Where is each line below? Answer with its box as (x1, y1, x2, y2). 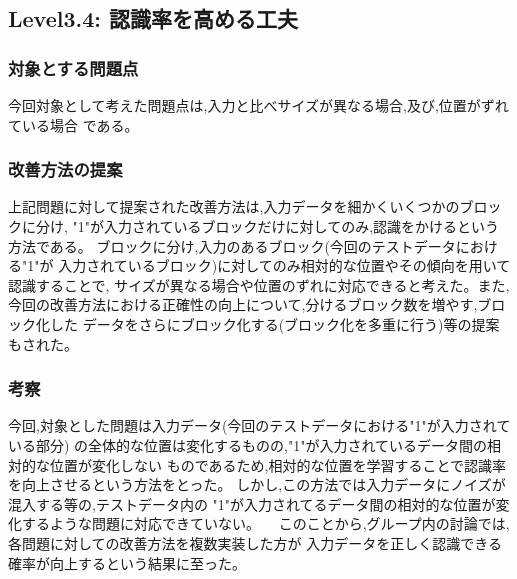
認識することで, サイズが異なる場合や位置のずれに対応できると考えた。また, (8, 274, 510, 295)
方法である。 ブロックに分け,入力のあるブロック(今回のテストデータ (8, 235, 456, 256)
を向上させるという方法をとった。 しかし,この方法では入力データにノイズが (8, 474, 506, 495)
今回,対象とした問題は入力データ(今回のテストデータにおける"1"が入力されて (8, 415, 511, 436)
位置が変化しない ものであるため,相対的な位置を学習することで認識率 (49, 454, 506, 475)
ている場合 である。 (8, 114, 139, 135)
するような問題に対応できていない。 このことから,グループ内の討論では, (21, 513, 510, 534)
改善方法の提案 (8, 157, 123, 182)
